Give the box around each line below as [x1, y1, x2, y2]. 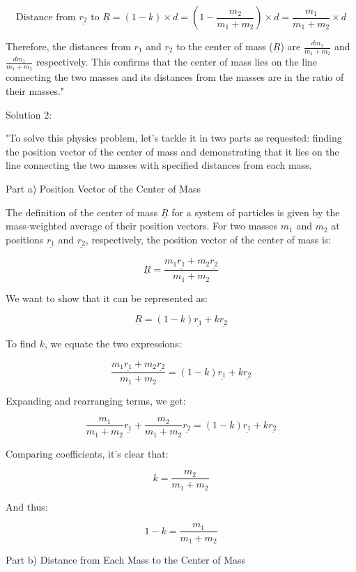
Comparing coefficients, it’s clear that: [6, 446, 169, 460]
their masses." [6, 84, 65, 98]
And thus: [6, 499, 48, 513]
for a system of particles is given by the [171, 204, 340, 219]
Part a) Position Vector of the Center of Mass [6, 181, 201, 196]
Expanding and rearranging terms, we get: [6, 393, 186, 407]
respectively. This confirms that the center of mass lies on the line [36, 54, 318, 69]
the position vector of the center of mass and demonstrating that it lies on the [6, 144, 339, 158]
